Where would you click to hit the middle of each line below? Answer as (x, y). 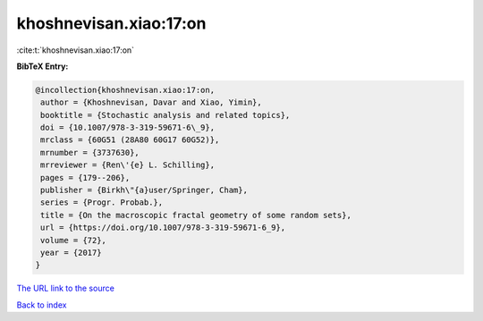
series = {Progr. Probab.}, (102, 203)
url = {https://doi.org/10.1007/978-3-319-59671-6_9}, (163, 228)
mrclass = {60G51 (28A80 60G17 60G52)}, (130, 140)
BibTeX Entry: (42, 66)
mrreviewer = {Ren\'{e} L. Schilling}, (127, 165)
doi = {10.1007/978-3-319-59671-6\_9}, (127, 128)
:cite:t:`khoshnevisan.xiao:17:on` (75, 50)
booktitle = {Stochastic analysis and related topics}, (165, 115)
